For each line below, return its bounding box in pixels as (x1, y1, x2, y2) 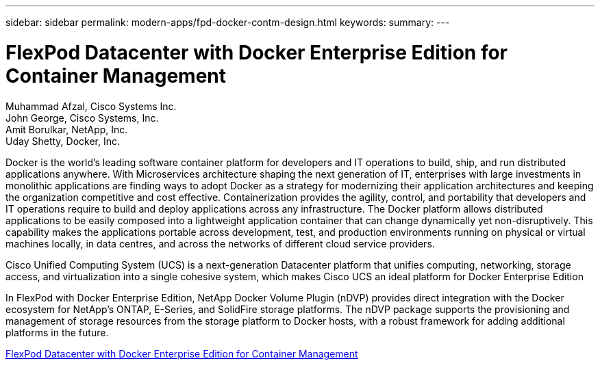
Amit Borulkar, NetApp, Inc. (5, 123, 128, 135)
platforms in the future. (5, 326, 109, 338)
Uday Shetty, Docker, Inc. (5, 135, 120, 147)
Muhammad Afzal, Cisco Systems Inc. (5, 100, 177, 112)
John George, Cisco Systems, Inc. (5, 111, 159, 124)
